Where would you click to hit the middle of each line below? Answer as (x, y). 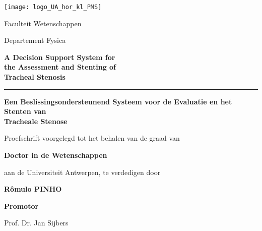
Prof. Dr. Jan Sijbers (36, 223)
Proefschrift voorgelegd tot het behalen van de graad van (92, 138)
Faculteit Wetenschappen (43, 23)
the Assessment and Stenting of (60, 67)
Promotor (21, 206)
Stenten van (25, 111)
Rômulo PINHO (33, 189)
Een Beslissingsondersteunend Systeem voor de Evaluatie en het (118, 101)
